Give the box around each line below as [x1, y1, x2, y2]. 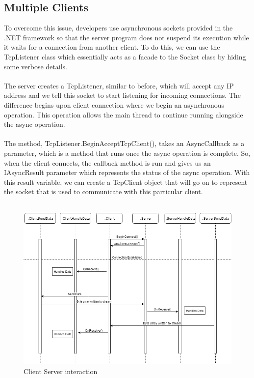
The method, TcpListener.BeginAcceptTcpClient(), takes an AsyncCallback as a [4, 138, 245, 148]
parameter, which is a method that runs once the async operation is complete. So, [4, 147, 251, 158]
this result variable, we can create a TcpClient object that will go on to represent [4, 176, 248, 187]
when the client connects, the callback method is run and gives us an [4, 157, 211, 168]
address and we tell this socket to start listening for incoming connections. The [4, 90, 241, 100]
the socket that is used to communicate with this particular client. [4, 186, 203, 197]
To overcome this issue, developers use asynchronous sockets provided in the [4, 23, 233, 33]
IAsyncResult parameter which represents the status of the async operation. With [4, 167, 250, 177]
